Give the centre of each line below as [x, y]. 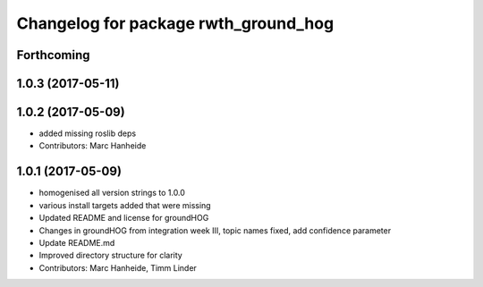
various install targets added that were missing [125, 205]
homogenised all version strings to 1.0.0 [112, 193]
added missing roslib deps [88, 133]
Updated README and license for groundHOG [124, 218]
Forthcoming [53, 55]
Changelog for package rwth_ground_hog [175, 23]
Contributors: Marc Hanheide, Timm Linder [118, 267]
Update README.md [77, 242]
